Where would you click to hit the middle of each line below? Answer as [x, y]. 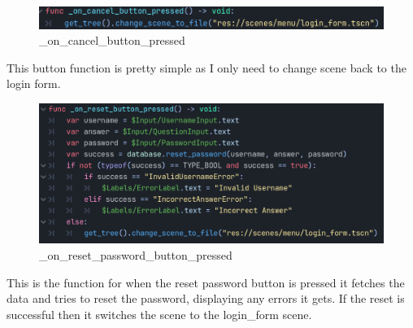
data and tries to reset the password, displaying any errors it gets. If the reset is [206, 298]
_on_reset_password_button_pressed [136, 254]
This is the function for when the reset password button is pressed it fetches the [206, 282]
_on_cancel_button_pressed [112, 40]
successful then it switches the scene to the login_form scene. [159, 314]
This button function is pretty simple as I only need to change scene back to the [206, 67]
